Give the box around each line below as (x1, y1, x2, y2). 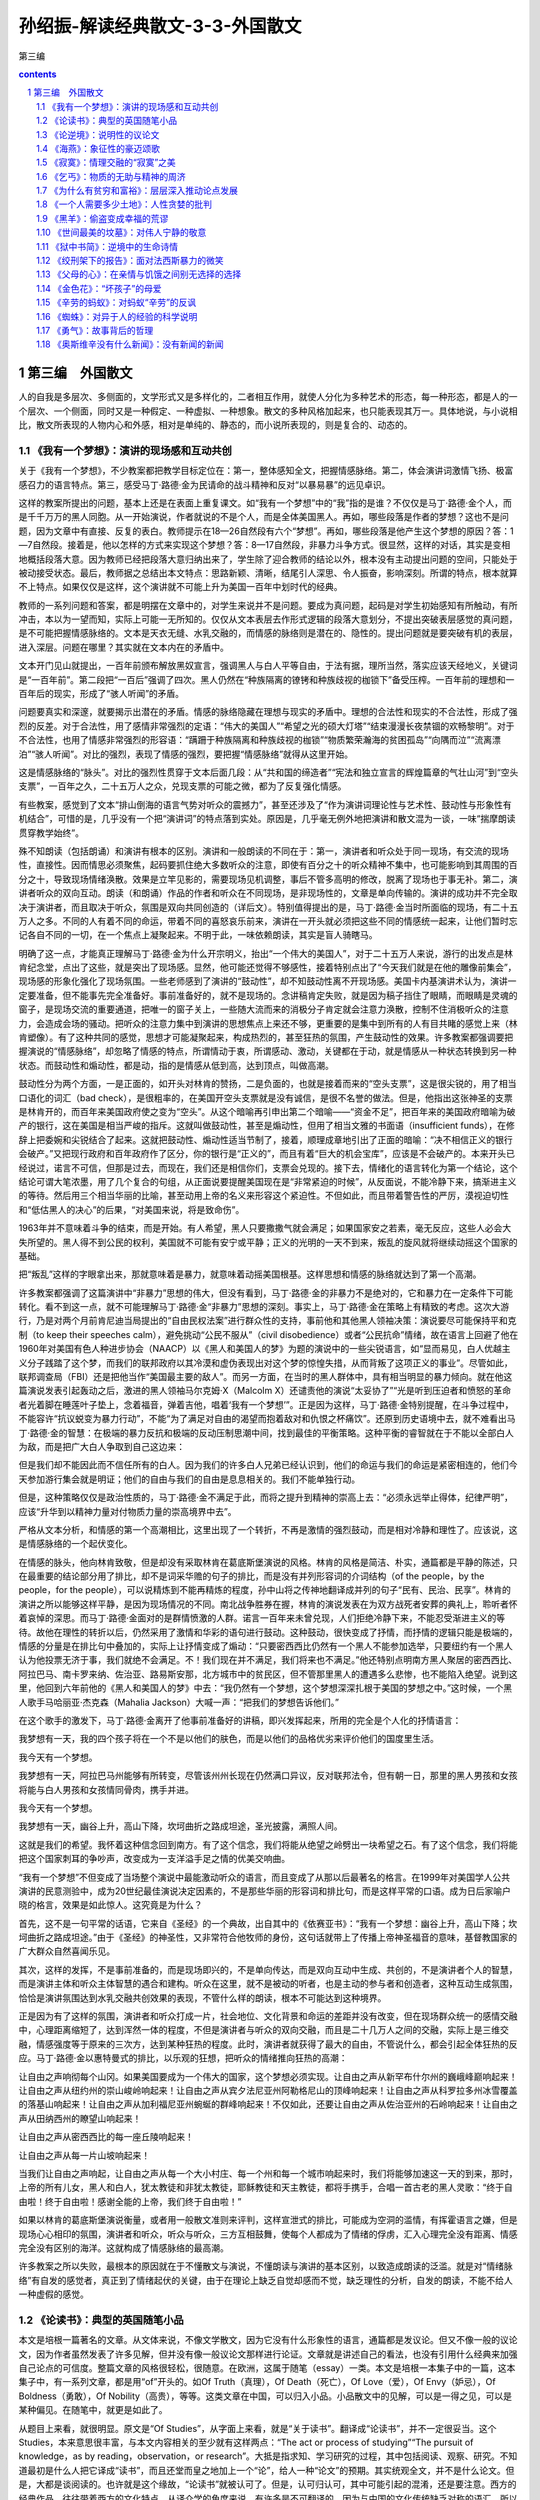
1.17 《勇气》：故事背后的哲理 (36, 324, 154, 336)
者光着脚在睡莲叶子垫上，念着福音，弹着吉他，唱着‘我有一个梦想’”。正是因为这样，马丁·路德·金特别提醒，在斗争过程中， (18, 1398, 514, 1410)
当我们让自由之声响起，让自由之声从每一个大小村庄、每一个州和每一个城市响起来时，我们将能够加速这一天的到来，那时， (18, 2167, 518, 2179)
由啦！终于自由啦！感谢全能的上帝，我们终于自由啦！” (18, 2195, 242, 2207)
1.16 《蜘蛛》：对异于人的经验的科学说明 (36, 310, 198, 322)
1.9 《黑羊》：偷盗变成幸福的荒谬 (36, 212, 169, 224)
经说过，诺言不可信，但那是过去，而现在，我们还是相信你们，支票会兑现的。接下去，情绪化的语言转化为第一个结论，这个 (18, 1161, 518, 1174)
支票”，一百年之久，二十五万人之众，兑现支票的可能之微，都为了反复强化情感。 (18, 780, 347, 792)
